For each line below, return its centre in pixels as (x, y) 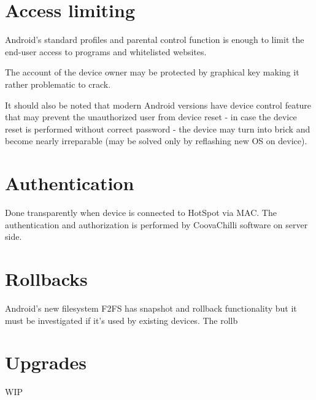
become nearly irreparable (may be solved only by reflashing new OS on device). (156, 141)
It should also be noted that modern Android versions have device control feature (158, 105)
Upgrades (46, 362)
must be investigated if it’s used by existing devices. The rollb (121, 320)
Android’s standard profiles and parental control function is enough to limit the (155, 40)
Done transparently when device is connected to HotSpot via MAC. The (141, 212)
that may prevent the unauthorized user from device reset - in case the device (151, 117)
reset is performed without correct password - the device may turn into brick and (158, 129)
